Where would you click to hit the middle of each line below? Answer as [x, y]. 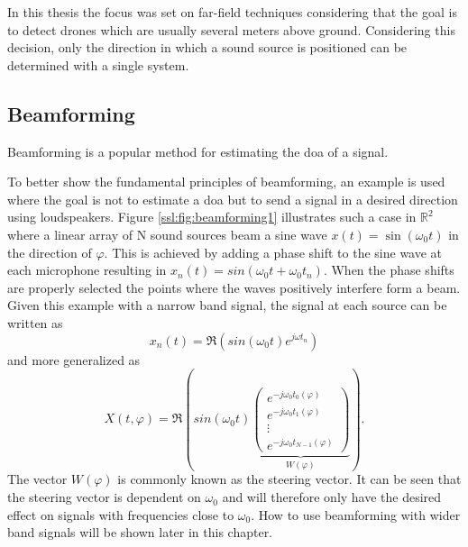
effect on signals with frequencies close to [121, 514]
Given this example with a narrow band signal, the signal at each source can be [227, 305]
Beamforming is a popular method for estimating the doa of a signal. [198, 151]
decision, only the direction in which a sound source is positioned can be [207, 47]
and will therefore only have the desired [332, 497]
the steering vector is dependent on [104, 497]
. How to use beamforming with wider [356, 514]
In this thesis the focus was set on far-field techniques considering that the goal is [232, 12]
